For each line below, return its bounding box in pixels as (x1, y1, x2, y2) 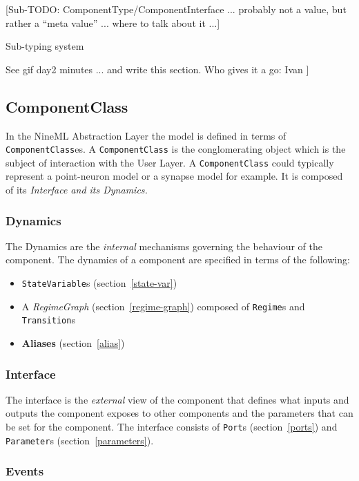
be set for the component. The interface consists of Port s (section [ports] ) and (6, 419, 338, 434)
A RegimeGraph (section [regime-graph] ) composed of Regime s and (21, 299, 305, 313)
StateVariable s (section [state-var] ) (21, 276, 177, 290)
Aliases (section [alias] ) (21, 336, 125, 350)
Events (6, 462, 44, 480)
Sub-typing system (6, 39, 84, 53)
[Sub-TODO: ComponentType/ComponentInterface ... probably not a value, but (6, 2, 347, 16)
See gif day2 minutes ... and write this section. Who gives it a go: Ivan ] (6, 62, 309, 76)
